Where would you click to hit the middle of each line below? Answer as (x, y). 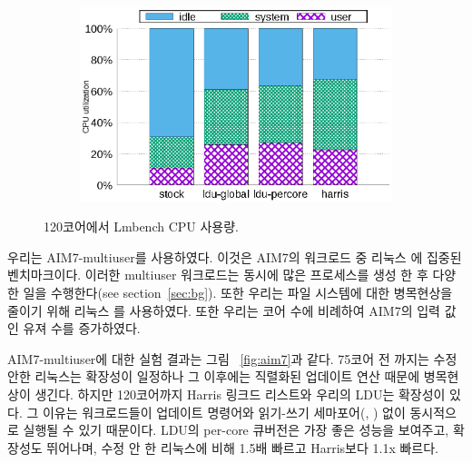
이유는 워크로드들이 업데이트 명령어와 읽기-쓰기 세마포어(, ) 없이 (224, 412)
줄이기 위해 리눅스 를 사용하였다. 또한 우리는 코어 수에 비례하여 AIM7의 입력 (224, 310)
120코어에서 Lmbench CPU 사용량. (141, 227)
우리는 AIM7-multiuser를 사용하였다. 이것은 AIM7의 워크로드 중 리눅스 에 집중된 (235, 256)
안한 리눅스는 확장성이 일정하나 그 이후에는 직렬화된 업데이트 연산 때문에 (214, 376)
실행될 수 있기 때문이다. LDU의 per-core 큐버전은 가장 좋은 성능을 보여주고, (236, 430)
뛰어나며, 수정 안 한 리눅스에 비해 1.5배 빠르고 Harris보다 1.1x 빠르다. (243, 447)
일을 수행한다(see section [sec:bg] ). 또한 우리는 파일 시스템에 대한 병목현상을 (238, 292)
